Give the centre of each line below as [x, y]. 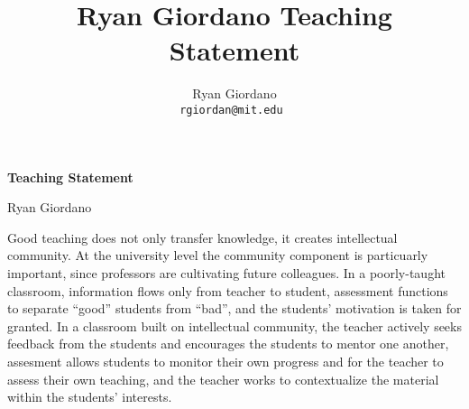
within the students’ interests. [90, 397]
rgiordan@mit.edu [231, 110]
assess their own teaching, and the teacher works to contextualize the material [223, 379]
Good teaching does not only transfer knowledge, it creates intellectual [202, 237]
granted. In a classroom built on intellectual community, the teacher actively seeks [234, 325]
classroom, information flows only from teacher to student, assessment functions [228, 290]
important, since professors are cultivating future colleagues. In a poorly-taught [226, 272]
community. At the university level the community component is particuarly [218, 255]
